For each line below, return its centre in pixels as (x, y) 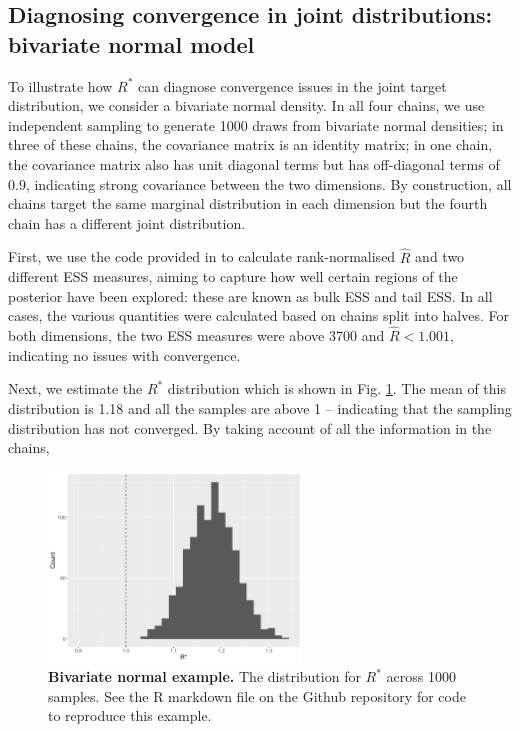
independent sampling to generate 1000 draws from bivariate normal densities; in (256, 124)
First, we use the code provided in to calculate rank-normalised (202, 256)
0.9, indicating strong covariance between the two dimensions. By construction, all (260, 183)
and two (440, 256)
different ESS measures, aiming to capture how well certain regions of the (233, 276)
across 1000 (421, 676)
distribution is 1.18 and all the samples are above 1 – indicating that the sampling (260, 407)
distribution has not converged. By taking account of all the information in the (250, 427)
